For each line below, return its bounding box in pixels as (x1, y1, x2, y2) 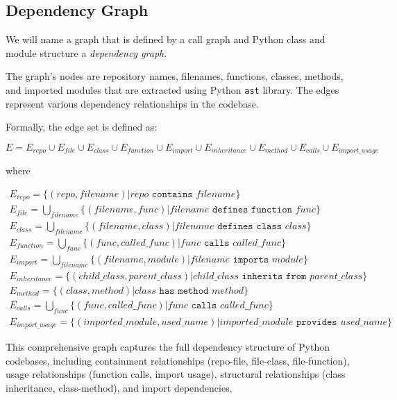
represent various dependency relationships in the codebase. (6, 96, 259, 110)
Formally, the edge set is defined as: (6, 119, 158, 134)
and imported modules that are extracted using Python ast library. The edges (6, 82, 339, 97)
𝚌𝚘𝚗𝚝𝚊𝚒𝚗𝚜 (151, 189, 193, 199)
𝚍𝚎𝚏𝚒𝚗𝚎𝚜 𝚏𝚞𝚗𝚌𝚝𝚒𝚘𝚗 (212, 205, 292, 215)
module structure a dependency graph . (6, 45, 167, 60)
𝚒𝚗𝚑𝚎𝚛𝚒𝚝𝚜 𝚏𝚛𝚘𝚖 (242, 271, 307, 281)
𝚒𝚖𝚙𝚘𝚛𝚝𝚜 (233, 254, 269, 265)
